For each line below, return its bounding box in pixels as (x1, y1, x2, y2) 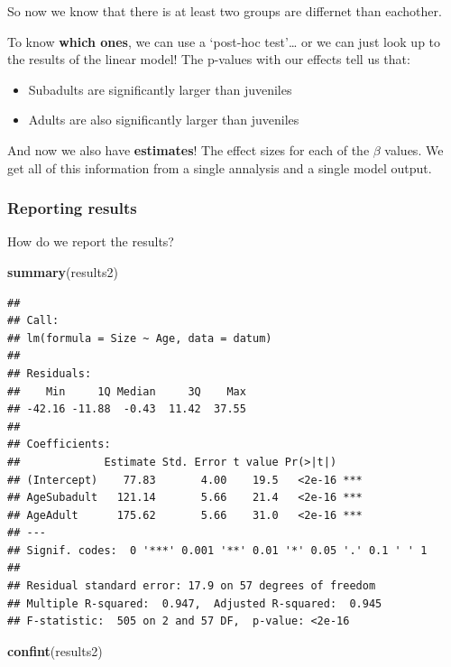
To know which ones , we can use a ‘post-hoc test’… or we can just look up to (7, 32, 441, 51)
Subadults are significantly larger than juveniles (28, 79, 292, 98)
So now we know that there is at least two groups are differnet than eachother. (7, 2, 442, 20)
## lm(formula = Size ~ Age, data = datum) (7, 331, 272, 345)
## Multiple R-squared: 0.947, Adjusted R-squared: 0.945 (7, 597, 382, 610)
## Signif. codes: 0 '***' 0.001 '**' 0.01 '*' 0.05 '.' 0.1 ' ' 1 (7, 543, 428, 557)
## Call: (7, 314, 60, 328)
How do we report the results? (7, 232, 174, 251)
